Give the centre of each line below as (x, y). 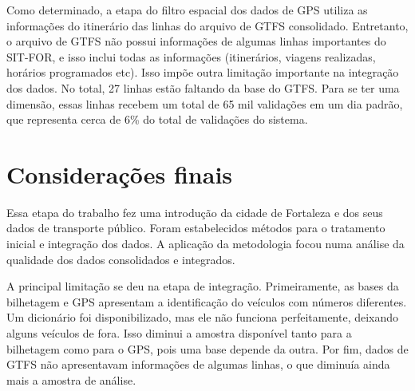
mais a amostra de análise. (71, 379)
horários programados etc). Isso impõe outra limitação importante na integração (203, 72)
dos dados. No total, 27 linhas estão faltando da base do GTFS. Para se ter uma (203, 87)
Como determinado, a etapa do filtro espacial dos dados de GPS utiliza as (187, 10)
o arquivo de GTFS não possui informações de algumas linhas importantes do (196, 41)
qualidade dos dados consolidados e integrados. (121, 259)
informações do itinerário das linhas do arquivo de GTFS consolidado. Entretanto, (207, 25)
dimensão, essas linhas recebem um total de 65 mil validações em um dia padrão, (205, 103)
